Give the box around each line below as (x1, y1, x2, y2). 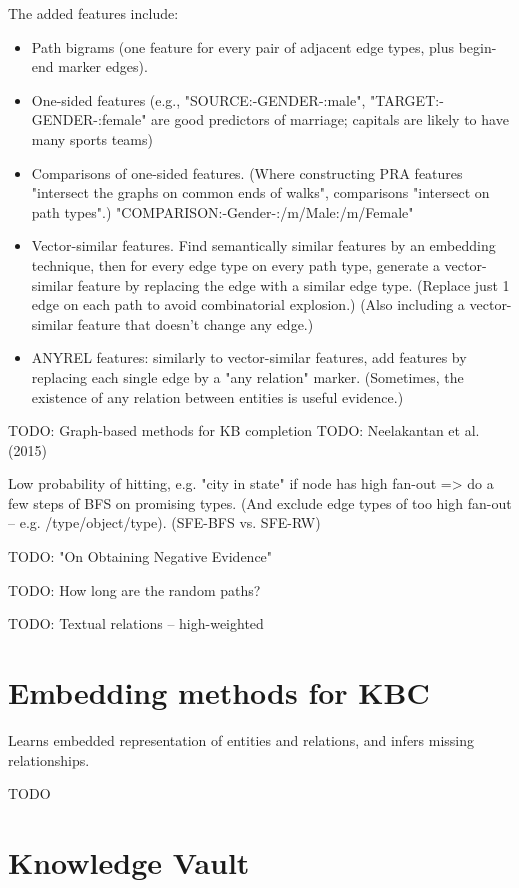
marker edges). (58, 56, 148, 77)
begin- (458, 36, 497, 57)
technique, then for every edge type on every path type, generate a (31, 254, 440, 275)
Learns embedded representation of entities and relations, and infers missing (8, 729, 475, 750)
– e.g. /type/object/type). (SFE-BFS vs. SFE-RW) (8, 512, 321, 533)
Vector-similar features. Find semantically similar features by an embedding (31, 235, 496, 256)
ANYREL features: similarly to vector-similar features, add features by (31, 347, 467, 368)
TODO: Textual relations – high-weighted (8, 613, 264, 634)
